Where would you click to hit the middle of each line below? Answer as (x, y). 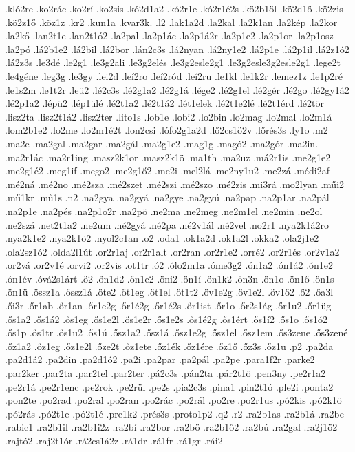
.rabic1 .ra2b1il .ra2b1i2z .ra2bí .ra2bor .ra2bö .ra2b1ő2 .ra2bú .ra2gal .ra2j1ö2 (171, 427)
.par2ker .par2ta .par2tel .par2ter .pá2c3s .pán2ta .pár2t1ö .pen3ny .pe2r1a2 (165, 373)
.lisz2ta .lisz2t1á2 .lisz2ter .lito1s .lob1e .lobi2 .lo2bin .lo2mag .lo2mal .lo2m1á (169, 116)
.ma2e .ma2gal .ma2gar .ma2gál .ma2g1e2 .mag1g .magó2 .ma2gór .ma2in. (162, 143)
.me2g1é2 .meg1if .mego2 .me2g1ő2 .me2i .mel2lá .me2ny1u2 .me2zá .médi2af (168, 171)
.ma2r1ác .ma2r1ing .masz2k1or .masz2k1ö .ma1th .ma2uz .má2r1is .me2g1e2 (168, 157)
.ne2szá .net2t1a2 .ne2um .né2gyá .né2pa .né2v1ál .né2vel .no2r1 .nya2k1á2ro (167, 224)
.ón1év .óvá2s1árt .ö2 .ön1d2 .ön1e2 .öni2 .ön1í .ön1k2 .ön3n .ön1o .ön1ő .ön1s (170, 278)
